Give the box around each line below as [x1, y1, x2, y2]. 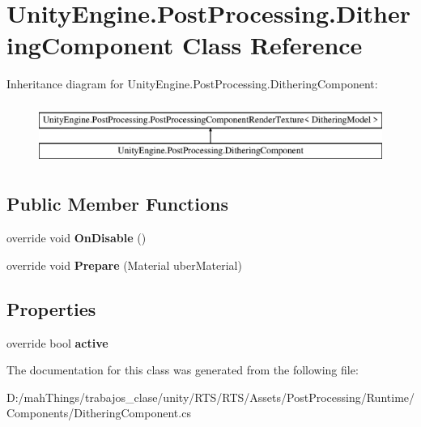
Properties [6, 296, 96, 321]
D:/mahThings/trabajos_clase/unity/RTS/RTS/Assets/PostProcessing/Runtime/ [6, 388, 415, 405]
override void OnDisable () [6, 229, 147, 246]
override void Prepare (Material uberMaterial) [6, 256, 242, 273]
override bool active [6, 334, 108, 351]
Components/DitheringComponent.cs [6, 404, 191, 421]
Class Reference [181, 28, 363, 62]
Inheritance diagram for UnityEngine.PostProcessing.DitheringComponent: [6, 75, 378, 92]
